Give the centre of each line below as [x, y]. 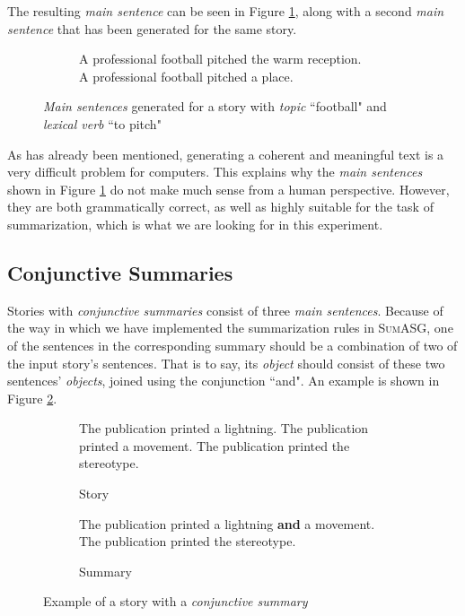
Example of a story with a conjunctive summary [175, 601]
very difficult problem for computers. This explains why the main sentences [215, 172]
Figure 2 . [32, 398]
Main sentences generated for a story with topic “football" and [215, 106]
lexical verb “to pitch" [102, 123]
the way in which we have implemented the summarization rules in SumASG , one [230, 328]
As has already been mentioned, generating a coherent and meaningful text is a [226, 154]
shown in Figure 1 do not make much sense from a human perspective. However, [228, 189]
